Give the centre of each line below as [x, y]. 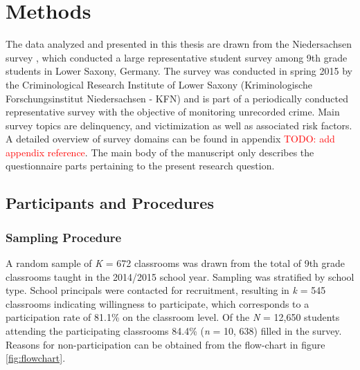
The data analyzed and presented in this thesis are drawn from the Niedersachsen [179, 44]
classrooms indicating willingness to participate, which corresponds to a [157, 303]
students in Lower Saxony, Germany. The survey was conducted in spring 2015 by [179, 71]
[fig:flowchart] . [36, 358]
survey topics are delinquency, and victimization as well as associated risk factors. [179, 125]
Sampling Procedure [64, 237]
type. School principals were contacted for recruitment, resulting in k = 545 [166, 290]
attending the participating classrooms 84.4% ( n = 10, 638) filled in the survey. [174, 331]
